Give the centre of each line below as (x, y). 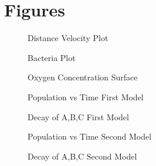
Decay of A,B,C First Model (78, 116)
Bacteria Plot (52, 57)
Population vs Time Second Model (90, 136)
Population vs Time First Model (86, 96)
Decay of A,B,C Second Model (82, 156)
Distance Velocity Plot (68, 38)
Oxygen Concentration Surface (83, 77)
